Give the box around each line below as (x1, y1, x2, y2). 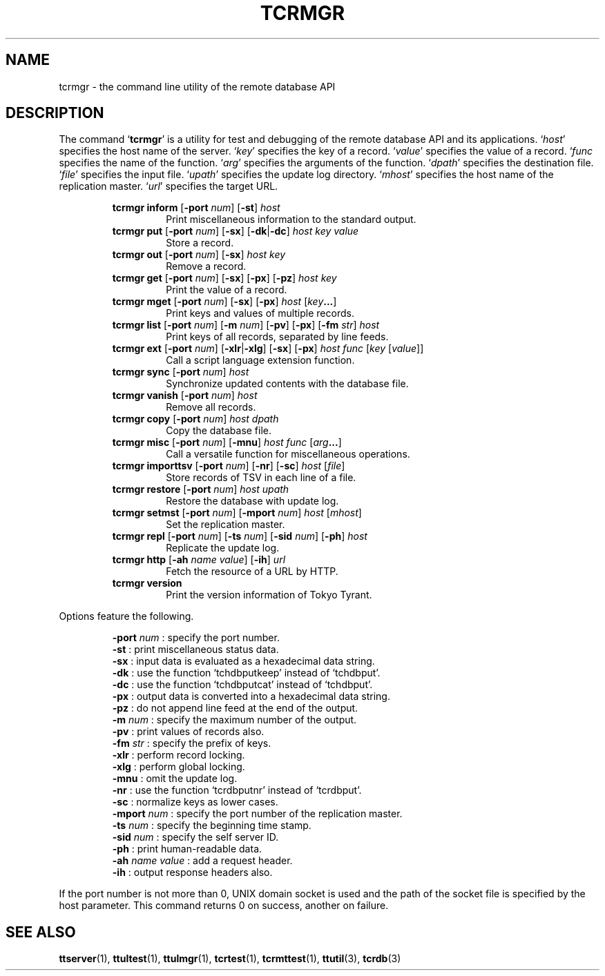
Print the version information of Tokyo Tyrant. (166, 589, 372, 601)
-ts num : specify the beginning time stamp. (112, 819, 311, 832)
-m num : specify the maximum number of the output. (112, 714, 357, 726)
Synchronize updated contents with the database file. (166, 378, 409, 390)
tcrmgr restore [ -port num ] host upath (112, 483, 289, 496)
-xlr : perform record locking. (112, 749, 245, 761)
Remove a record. (166, 260, 247, 273)
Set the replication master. (166, 518, 285, 531)
